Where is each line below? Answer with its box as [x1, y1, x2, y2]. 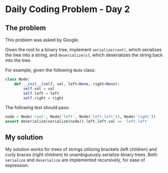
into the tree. [5, 57, 32, 63]
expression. [5, 162, 30, 168]
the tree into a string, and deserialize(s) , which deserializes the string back [5, 52, 163, 58]
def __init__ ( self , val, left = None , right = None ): [14, 81, 120, 86]
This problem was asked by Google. [5, 37, 79, 43]
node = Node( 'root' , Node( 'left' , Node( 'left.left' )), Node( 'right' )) [5, 114, 156, 119]
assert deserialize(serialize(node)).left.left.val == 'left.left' [5, 119, 149, 124]
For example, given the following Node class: [5, 67, 96, 73]
